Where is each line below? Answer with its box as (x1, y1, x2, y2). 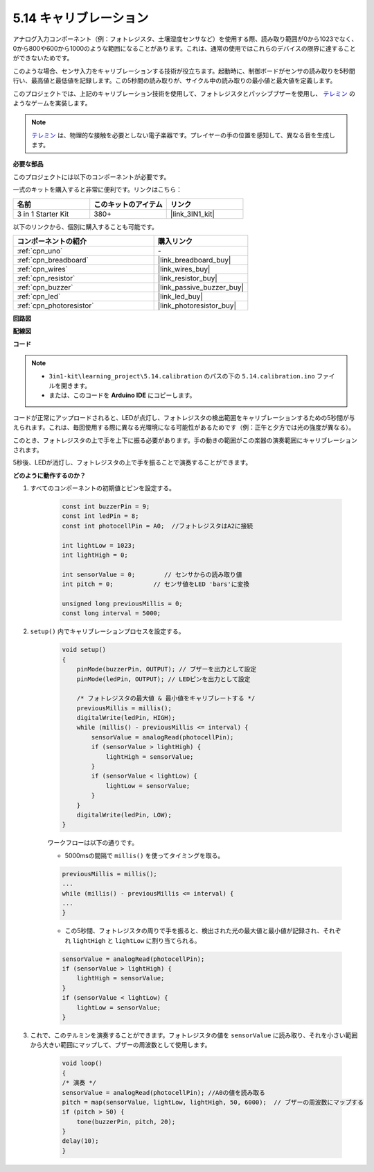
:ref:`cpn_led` (17, 292, 61, 301)
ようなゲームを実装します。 (12, 99, 91, 107)
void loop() (62, 1060, 103, 1067)
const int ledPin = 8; (62, 512, 139, 520)
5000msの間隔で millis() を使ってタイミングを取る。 (64, 851, 224, 860)
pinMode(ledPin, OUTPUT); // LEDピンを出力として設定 (76, 675, 251, 683)
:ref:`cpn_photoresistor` (17, 301, 94, 310)
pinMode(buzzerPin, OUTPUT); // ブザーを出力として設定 (76, 665, 257, 673)
